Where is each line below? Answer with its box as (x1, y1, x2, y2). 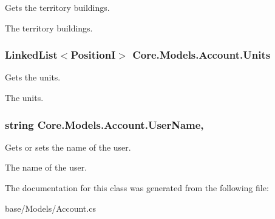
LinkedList (5, 47, 58, 62)
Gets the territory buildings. (5, 1, 110, 13)
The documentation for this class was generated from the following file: (5, 181, 269, 194)
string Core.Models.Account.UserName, (5, 117, 204, 132)
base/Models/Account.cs (5, 201, 96, 214)
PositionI (70, 47, 116, 62)
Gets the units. (5, 71, 61, 83)
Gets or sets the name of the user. (5, 140, 131, 153)
